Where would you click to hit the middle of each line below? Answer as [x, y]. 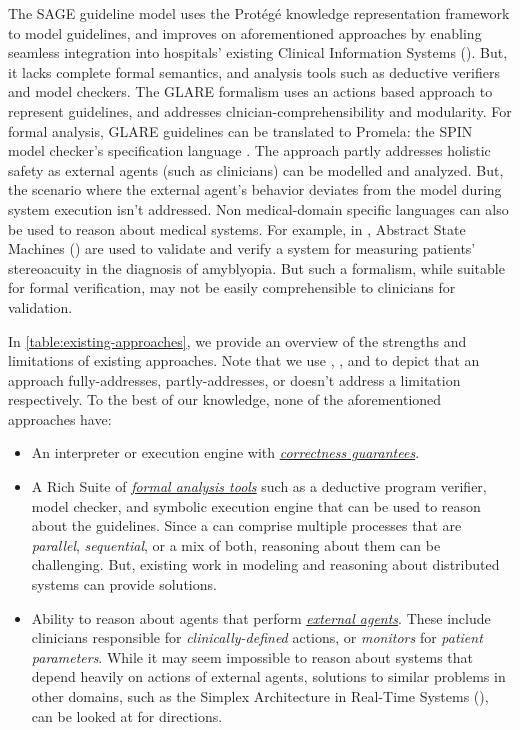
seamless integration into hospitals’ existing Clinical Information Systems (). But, [258, 52]
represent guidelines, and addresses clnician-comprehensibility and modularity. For [260, 110]
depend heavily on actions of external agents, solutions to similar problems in [268, 676]
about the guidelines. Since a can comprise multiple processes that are [246, 525]
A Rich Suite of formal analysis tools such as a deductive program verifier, [259, 486]
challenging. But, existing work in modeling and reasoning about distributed [265, 564]
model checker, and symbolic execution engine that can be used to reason [256, 505]
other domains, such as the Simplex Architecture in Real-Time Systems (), [260, 696]
